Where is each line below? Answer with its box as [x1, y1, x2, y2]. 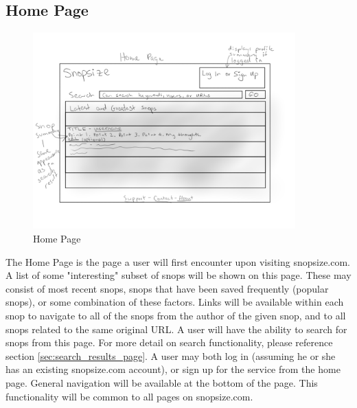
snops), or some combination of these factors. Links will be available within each [5, 295, 344, 309]
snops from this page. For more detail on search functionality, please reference [5, 335, 333, 350]
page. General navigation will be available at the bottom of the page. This [5, 375, 318, 389]
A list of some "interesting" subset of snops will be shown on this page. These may [5, 268, 352, 282]
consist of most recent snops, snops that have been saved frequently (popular [5, 281, 329, 295]
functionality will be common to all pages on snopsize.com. [5, 389, 253, 403]
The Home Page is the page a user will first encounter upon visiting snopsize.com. [5, 254, 351, 269]
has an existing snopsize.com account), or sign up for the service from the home [5, 362, 341, 376]
